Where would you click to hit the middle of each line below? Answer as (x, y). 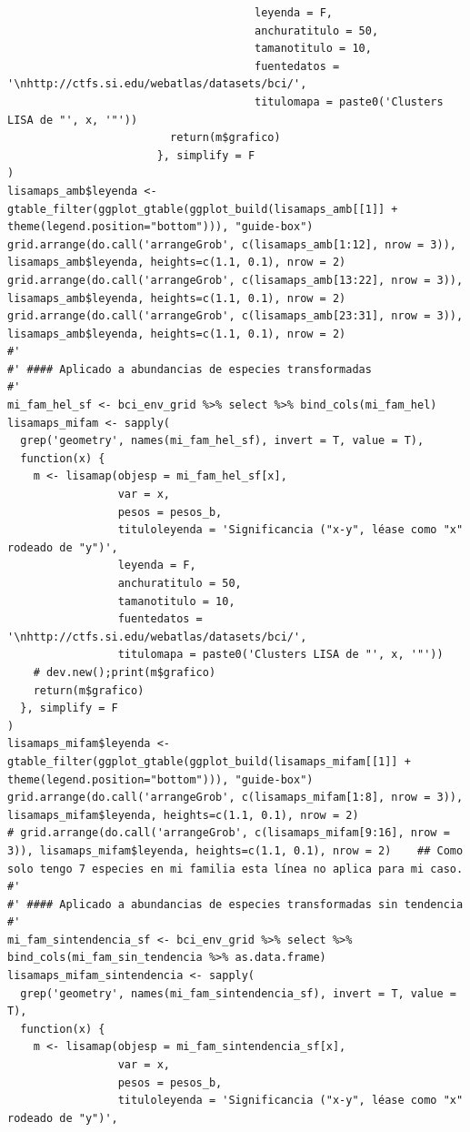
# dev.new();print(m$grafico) (125, 672)
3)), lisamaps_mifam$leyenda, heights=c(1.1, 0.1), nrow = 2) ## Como (235, 850)
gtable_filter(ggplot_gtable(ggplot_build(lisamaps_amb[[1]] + (203, 209)
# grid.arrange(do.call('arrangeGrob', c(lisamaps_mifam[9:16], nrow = (229, 833)
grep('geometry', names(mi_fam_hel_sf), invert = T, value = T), (222, 441)
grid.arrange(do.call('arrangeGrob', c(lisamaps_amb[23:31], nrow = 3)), (235, 316)
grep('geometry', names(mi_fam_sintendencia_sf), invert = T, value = (238, 993)
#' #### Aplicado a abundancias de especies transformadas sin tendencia (235, 904)
